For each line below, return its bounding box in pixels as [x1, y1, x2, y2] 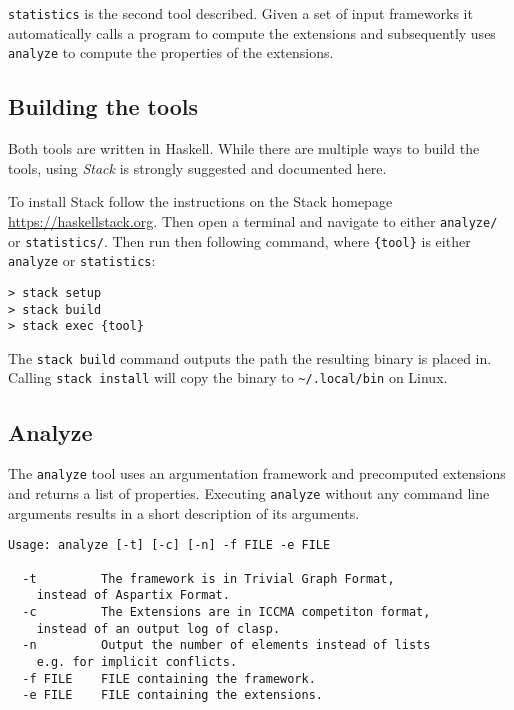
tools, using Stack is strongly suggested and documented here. [8, 157, 387, 178]
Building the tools [8, 91, 199, 122]
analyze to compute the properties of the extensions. [8, 42, 334, 63]
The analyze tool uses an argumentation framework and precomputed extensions [8, 463, 506, 484]
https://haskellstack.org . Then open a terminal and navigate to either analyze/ [8, 210, 498, 231]
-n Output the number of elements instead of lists [22, 638, 431, 653]
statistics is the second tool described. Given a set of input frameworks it [8, 3, 473, 23]
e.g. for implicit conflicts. [36, 654, 238, 669]
